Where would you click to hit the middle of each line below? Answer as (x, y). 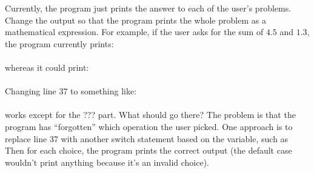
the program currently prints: (59, 43)
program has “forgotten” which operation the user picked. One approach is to (149, 126)
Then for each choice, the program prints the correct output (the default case (149, 150)
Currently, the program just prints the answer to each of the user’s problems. (148, 8)
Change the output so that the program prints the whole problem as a (135, 20)
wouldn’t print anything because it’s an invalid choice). (107, 162)
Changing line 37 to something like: (71, 91)
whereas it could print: (47, 67)
